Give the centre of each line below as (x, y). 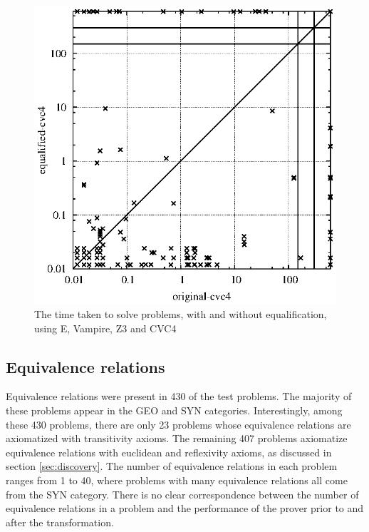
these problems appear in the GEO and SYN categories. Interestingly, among (174, 410)
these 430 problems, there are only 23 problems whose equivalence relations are (178, 424)
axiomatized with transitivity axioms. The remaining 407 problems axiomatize (177, 438)
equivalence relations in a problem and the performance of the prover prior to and (185, 508)
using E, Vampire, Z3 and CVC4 (105, 328)
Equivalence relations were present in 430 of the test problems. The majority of (179, 396)
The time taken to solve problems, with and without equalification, (181, 314)
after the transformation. (60, 522)
